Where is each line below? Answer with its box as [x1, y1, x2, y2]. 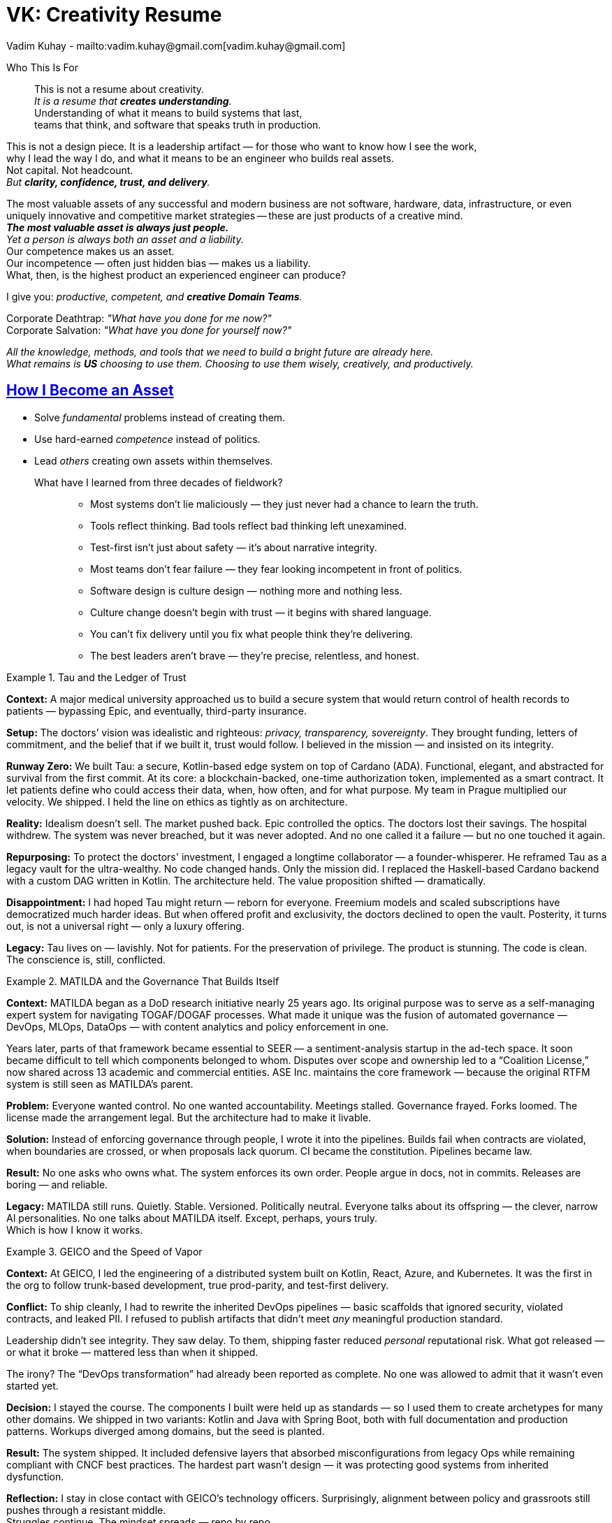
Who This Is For [6, 61, 78, 73]
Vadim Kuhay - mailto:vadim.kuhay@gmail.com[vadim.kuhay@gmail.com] [6, 39, 346, 52]
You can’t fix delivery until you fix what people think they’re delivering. [90, 627, 413, 640]
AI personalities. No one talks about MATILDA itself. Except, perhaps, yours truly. [6, 1211, 377, 1224]
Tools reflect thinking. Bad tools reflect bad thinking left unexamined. [90, 519, 407, 532]
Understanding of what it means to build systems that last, [34, 106, 303, 119]
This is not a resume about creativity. [34, 82, 205, 95]
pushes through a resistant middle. [6, 1503, 166, 1516]
